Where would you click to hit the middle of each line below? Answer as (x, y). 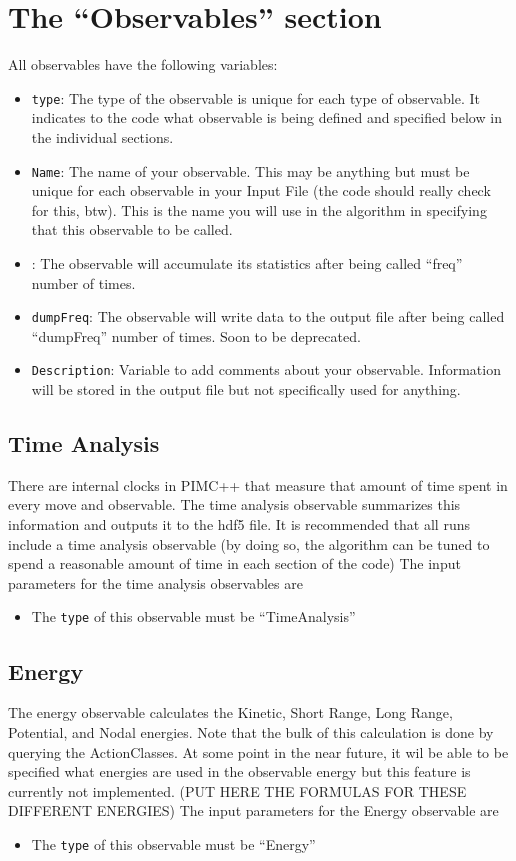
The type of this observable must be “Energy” (173, 843)
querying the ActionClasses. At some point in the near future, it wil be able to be (258, 751)
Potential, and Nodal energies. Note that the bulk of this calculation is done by (251, 731)
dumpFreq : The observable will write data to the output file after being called (268, 316)
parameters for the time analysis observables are (155, 582)
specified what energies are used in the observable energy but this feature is (239, 771)
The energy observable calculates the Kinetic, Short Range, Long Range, (230, 712)
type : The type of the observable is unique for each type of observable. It (255, 97)
